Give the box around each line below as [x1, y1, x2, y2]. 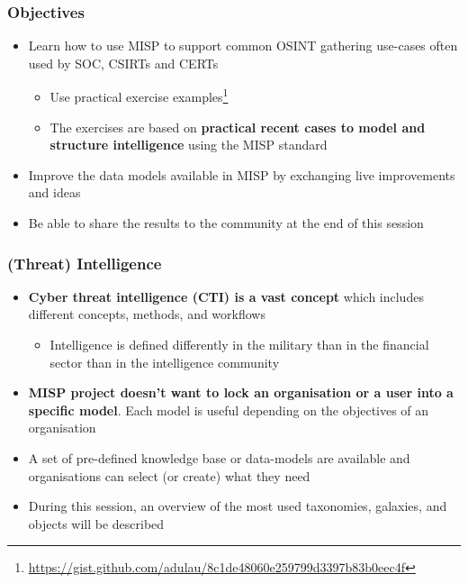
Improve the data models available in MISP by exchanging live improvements [28, 165, 455, 184]
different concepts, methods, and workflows [28, 305, 265, 323]
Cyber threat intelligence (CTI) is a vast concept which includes [28, 287, 424, 305]
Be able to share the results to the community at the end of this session [28, 214, 424, 232]
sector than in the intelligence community [49, 352, 280, 371]
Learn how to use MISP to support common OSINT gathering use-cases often [28, 36, 458, 55]
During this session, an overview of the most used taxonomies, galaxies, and [28, 496, 447, 515]
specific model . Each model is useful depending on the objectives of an [28, 400, 429, 419]
